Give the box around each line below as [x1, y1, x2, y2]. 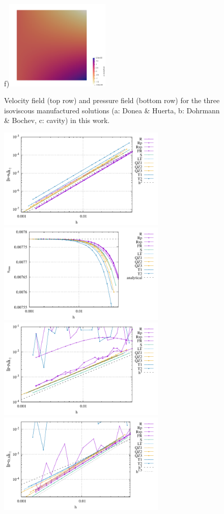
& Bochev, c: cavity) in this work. [4, 115, 110, 126]
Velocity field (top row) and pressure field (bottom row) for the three [4, 95, 220, 106]
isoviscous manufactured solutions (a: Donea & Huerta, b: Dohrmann [4, 105, 220, 115]
